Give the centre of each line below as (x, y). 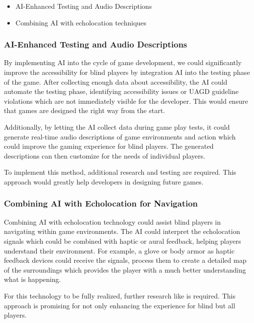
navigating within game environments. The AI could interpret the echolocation (122, 231)
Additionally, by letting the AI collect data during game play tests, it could (117, 127)
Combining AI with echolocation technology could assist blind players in (112, 221)
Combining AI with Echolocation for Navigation (101, 203)
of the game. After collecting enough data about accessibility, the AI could (116, 81)
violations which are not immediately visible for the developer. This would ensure (126, 101)
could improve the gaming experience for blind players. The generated (109, 146)
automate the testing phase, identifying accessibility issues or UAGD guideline (121, 91)
